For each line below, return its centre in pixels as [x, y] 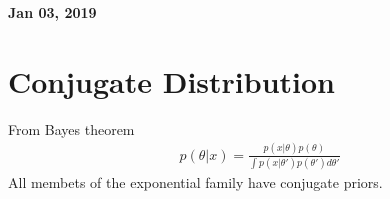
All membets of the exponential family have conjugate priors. [195, 181]
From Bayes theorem [71, 128]
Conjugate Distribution [172, 80]
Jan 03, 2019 [52, 12]
